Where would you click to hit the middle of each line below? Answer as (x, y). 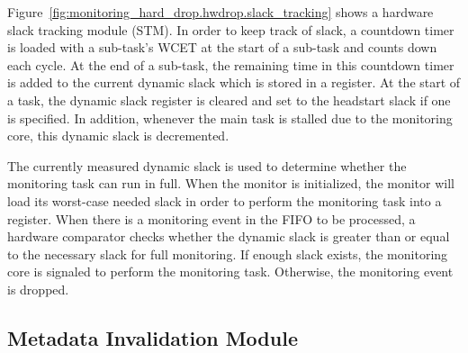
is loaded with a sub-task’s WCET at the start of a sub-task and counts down (222, 47)
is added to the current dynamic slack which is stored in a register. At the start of (234, 82)
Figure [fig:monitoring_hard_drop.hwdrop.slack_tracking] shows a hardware (220, 12)
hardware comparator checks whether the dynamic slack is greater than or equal (229, 236)
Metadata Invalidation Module (153, 337)
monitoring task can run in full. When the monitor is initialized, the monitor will (231, 183)
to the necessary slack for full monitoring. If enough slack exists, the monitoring (228, 253)
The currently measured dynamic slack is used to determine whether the (207, 165)
